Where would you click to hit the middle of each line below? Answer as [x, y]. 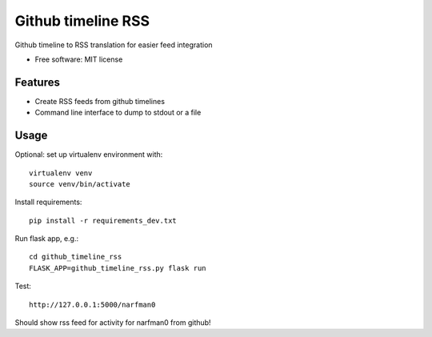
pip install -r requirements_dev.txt [103, 221]
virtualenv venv [61, 173]
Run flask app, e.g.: [47, 239]
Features [37, 82]
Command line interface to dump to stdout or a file [118, 113]
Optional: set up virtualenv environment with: [89, 154]
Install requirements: [48, 202]
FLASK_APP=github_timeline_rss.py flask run [118, 268]
